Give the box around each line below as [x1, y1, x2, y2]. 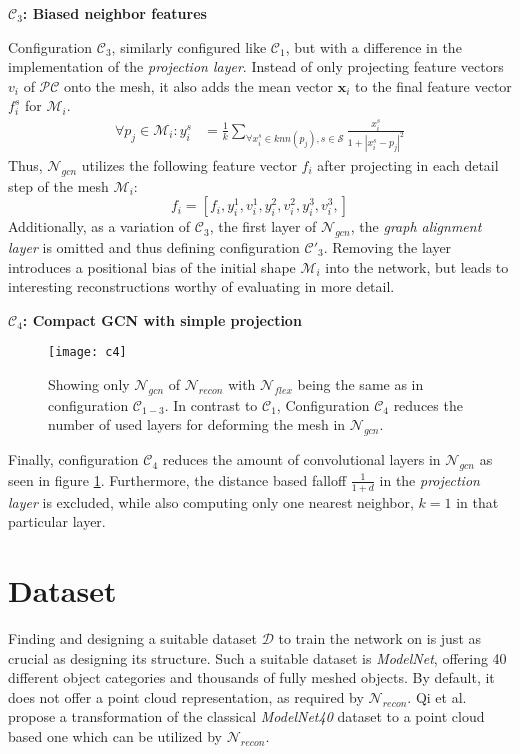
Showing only [48, 373, 130, 394]
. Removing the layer [323, 236, 452, 257]
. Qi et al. [407, 686, 467, 707]
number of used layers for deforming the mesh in [48, 414, 346, 435]
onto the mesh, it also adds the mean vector [64, 75, 334, 96]
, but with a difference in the [285, 36, 462, 57]
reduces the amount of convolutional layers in [162, 449, 441, 470]
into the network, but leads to [325, 256, 509, 277]
